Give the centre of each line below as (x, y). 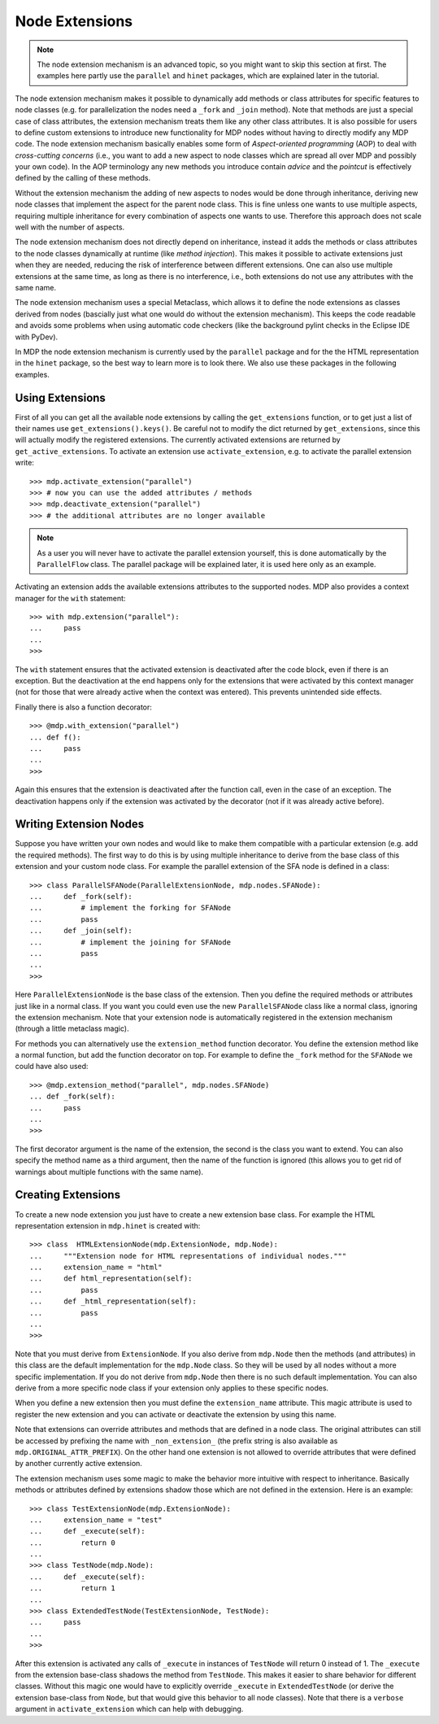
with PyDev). (37, 337)
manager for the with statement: (70, 598)
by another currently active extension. (78, 1464)
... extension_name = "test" (96, 1520)
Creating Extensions (68, 1195)
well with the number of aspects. (70, 227)
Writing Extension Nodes (80, 825)
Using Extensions (60, 397)
